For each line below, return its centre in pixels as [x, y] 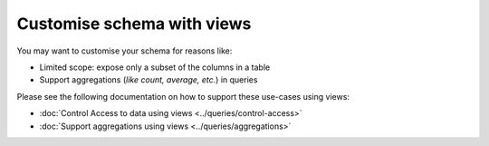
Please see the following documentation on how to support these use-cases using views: [183, 96]
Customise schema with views [134, 24]
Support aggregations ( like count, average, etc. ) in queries [149, 80]
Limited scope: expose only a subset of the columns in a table [155, 67]
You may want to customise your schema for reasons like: [125, 51]
